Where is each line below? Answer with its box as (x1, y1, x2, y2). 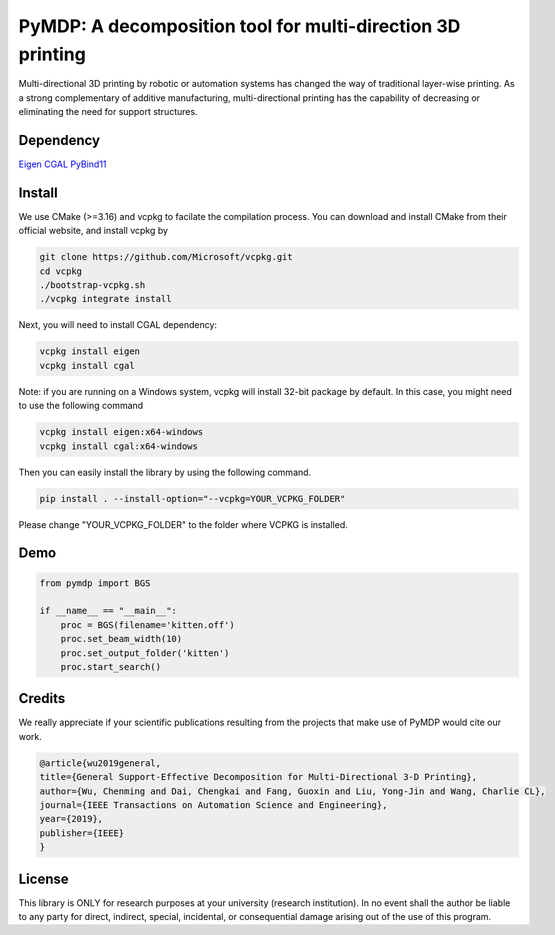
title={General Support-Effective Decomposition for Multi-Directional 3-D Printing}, (39, 771, 478, 783)
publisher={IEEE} (39, 827, 125, 839)
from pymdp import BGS (39, 577, 151, 589)
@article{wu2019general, (39, 757, 162, 769)
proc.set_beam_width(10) (60, 633, 183, 645)
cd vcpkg (39, 265, 83, 277)
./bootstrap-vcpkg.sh (39, 280, 146, 291)
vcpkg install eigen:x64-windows (39, 426, 204, 438)
